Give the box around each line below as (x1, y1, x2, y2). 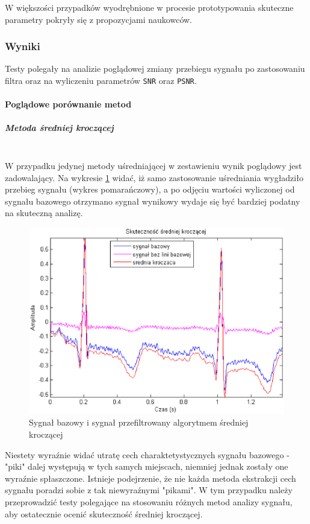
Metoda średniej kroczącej (5, 121, 114, 134)
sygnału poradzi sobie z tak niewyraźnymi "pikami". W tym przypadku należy (5, 484, 293, 496)
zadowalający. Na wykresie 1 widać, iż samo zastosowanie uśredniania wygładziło (5, 171, 303, 184)
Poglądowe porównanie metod (5, 98, 132, 110)
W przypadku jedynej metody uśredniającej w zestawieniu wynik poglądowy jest (5, 159, 302, 171)
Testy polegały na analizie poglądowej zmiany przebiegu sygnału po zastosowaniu (5, 62, 305, 75)
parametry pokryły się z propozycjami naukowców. (5, 13, 192, 25)
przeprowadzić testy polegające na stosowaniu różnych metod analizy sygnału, (5, 496, 293, 508)
